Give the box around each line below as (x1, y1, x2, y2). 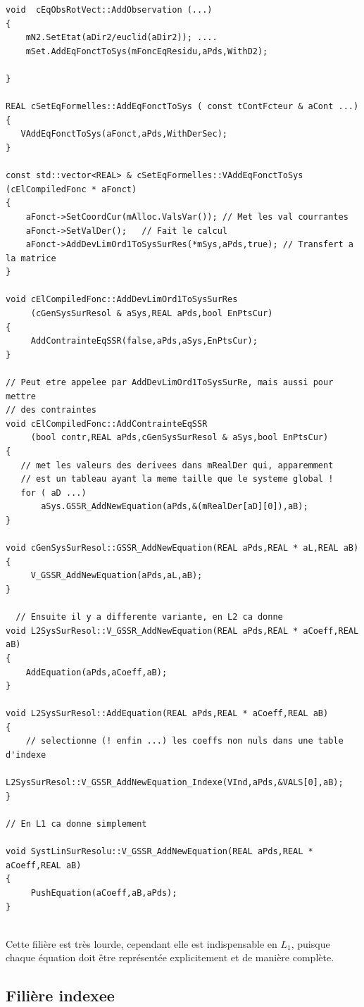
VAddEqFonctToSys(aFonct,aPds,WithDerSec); (20, 129, 227, 139)
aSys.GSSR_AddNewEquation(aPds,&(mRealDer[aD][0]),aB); (41, 501, 308, 512)
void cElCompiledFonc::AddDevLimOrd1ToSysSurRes (6, 294, 238, 305)
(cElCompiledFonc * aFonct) (6, 184, 137, 194)
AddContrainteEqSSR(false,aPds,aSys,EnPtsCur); (30, 336, 258, 346)
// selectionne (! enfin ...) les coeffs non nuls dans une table (25, 736, 344, 746)
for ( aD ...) (20, 487, 87, 498)
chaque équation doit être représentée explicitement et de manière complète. (6, 950, 334, 965)
